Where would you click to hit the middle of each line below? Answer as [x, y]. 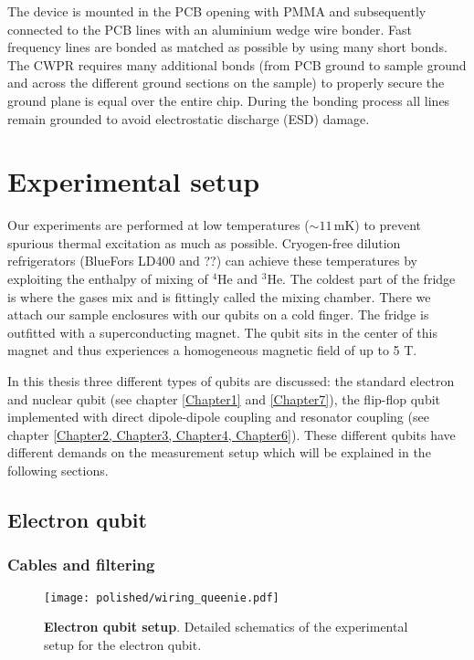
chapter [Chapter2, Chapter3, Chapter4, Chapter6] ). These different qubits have [232, 434]
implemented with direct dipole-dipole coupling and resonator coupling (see [218, 417]
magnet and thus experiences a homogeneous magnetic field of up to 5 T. [212, 350]
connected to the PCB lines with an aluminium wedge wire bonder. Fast [210, 29]
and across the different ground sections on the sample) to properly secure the [226, 83]
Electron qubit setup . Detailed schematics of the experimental [226, 627]
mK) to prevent [378, 225]
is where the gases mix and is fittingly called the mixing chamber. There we [219, 296]
